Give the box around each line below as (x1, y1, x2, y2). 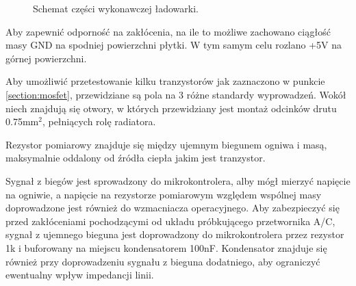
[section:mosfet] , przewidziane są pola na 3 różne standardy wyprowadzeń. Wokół (5, 87, 346, 101)
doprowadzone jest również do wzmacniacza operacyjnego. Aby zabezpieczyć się (5, 200, 340, 215)
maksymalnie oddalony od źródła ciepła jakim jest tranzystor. (5, 151, 266, 165)
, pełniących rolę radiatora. (42, 114, 156, 129)
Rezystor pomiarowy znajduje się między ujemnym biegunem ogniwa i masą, (5, 137, 327, 151)
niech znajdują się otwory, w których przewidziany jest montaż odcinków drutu (5, 101, 337, 115)
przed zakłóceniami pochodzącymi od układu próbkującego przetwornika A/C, (5, 213, 335, 228)
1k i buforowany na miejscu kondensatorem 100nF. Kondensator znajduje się (5, 240, 327, 255)
